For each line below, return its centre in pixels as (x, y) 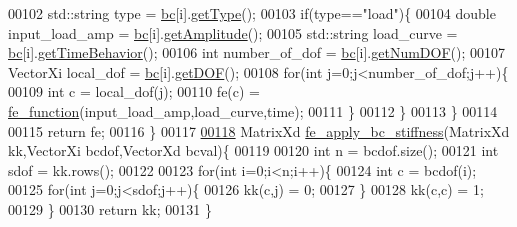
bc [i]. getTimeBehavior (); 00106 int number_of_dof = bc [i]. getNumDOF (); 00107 (257, 52)
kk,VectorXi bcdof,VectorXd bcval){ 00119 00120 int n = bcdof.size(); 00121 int (253, 150)
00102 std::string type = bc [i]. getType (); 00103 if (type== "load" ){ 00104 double (252, 13)
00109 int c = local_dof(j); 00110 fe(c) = (134, 91)
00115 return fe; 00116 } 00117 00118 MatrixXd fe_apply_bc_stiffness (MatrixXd (259, 130)
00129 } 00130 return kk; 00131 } (110, 208)
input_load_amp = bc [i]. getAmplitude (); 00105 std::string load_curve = (233, 32)
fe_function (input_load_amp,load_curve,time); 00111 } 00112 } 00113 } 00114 (253, 110)
